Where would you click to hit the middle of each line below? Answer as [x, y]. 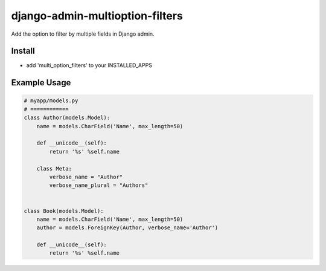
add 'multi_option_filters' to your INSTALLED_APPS [89, 65]
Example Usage [41, 83]
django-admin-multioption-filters [97, 16]
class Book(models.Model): [64, 211]
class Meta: [54, 168]
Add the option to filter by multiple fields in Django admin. [83, 34]
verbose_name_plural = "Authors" [99, 185]
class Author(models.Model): [67, 118]
